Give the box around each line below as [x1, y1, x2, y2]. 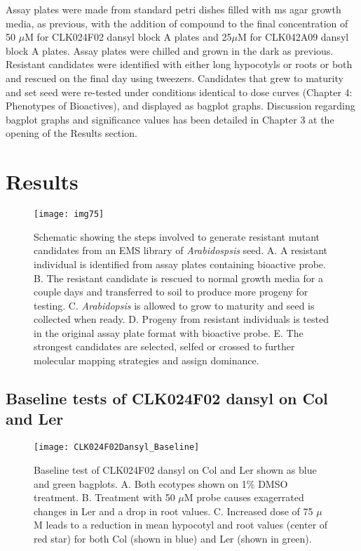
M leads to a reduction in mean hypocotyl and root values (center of [34, 517, 328, 532]
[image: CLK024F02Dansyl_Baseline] [34, 442, 200, 453]
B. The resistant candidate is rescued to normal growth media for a [34, 270, 323, 285]
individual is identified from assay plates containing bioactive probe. [34, 256, 326, 271]
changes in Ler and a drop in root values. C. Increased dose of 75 [34, 503, 313, 518]
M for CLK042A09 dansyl [237, 29, 349, 44]
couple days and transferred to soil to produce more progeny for [34, 284, 308, 299]
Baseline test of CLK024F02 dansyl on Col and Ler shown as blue [34, 462, 317, 477]
